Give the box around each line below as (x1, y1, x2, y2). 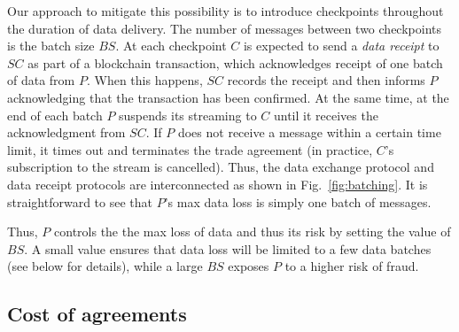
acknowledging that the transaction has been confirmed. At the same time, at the (7, 88, 449, 106)
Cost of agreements (7, 300, 187, 328)
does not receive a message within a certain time (177, 123, 441, 142)
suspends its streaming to (119, 105, 257, 124)
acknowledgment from (7, 123, 126, 142)
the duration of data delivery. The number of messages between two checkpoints (7, 19, 441, 37)
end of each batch (7, 105, 103, 124)
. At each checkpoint (115, 36, 227, 55)
